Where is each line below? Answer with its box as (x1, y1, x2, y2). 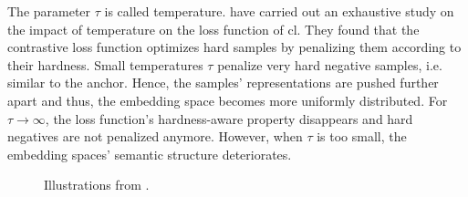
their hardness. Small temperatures (7, 55, 203, 74)
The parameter (7, 2, 91, 20)
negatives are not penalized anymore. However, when (7, 127, 303, 146)
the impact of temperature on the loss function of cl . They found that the (7, 19, 420, 38)
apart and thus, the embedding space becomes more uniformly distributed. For (7, 90, 448, 109)
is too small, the (317, 127, 407, 146)
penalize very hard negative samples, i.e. (217, 55, 442, 74)
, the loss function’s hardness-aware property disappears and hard (45, 109, 413, 128)
